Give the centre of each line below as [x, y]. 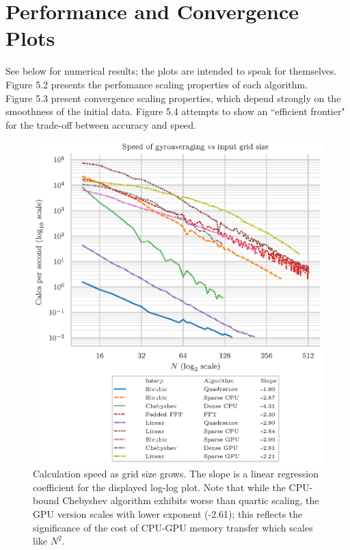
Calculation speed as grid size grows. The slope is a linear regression [176, 474]
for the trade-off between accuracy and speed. [101, 124]
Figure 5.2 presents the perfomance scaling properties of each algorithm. [157, 84]
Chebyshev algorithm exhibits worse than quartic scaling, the [191, 500]
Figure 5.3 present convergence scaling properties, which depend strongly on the [173, 98]
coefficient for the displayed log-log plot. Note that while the [159, 487]
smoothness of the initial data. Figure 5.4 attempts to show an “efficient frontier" [175, 111]
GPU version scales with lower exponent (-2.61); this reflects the [168, 514]
